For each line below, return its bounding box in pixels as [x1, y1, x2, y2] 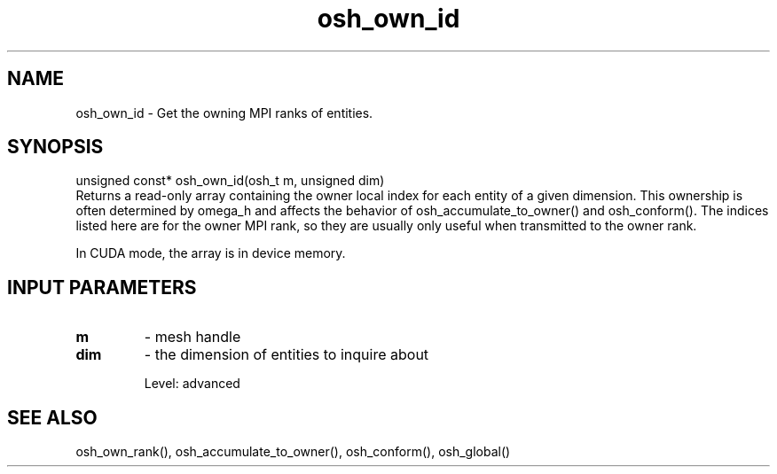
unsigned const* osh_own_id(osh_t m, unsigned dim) [75, 173, 385, 189]
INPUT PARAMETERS [7, 276, 197, 299]
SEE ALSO [7, 406, 98, 429]
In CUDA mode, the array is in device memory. [75, 245, 346, 261]
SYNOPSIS [7, 136, 104, 159]
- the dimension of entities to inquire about [144, 346, 429, 364]
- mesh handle [144, 328, 241, 346]
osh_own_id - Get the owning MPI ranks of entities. [75, 105, 373, 120]
